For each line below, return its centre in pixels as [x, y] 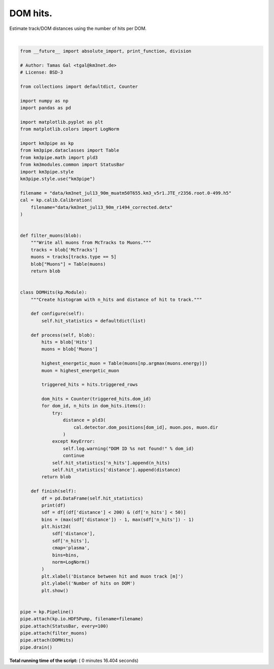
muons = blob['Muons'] [70, 349]
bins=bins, [66, 555]
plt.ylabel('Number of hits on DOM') [88, 584]
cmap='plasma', [71, 548]
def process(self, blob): [63, 335]
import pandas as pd [45, 108]
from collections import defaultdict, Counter [79, 86]
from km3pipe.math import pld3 [59, 157]
